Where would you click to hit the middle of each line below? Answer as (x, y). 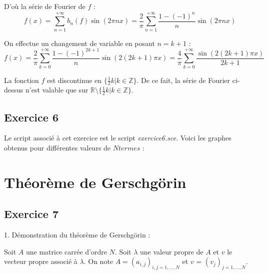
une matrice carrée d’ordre (66, 251)
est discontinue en (74, 80)
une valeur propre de (172, 251)
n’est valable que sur (57, 90)
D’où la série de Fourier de (45, 6)
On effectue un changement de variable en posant (79, 43)
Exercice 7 (31, 214)
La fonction (21, 80)
